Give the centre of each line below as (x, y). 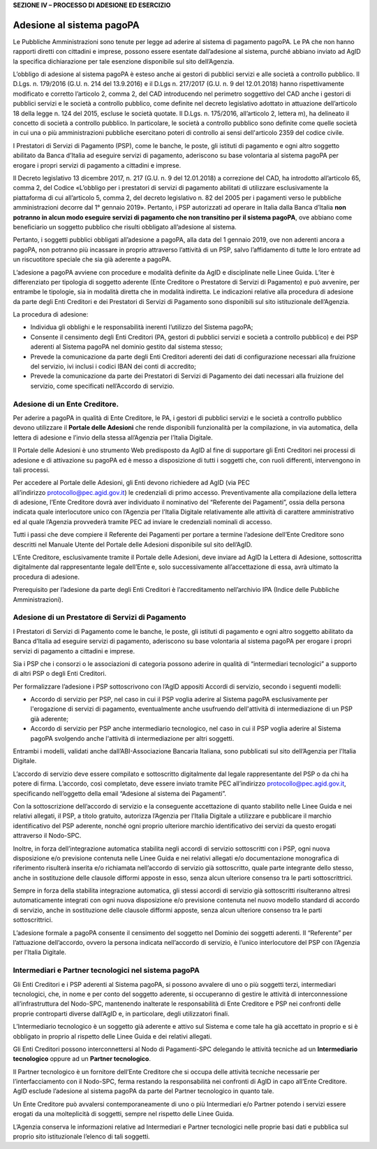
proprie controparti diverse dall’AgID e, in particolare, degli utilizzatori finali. (121, 1013)
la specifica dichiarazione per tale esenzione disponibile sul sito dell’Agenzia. (124, 61)
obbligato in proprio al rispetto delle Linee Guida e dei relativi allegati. (112, 1036)
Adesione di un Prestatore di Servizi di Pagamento (99, 617)
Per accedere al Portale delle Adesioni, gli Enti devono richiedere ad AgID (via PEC (132, 483)
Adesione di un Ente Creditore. (66, 404)
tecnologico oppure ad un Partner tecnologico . (82, 1059)
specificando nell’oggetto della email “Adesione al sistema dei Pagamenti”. (120, 793)
